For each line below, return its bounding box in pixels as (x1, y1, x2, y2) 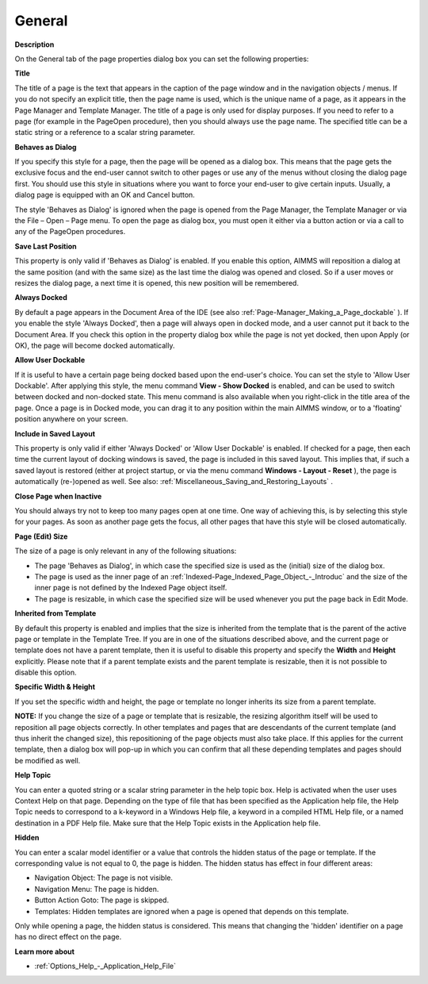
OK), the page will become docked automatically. (14, 340, 175, 350)
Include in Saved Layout (14, 429, 95, 438)
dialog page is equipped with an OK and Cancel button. (14, 190, 196, 200)
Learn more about (14, 947, 75, 956)
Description (14, 40, 55, 49)
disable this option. (14, 667, 77, 678)
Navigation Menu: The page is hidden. (34, 884, 159, 894)
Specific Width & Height (14, 682, 95, 692)
